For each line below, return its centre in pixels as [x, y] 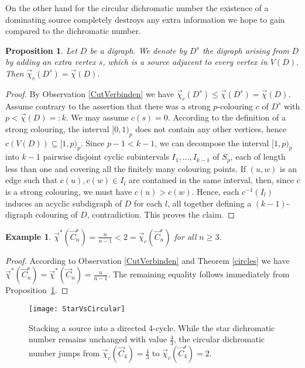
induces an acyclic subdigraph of [64, 203]
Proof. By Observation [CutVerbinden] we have [90, 93]
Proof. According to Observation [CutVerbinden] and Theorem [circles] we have [148, 260]
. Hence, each [215, 191]
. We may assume [97, 117]
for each [148, 203]
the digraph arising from [246, 50]
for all [185, 236]
